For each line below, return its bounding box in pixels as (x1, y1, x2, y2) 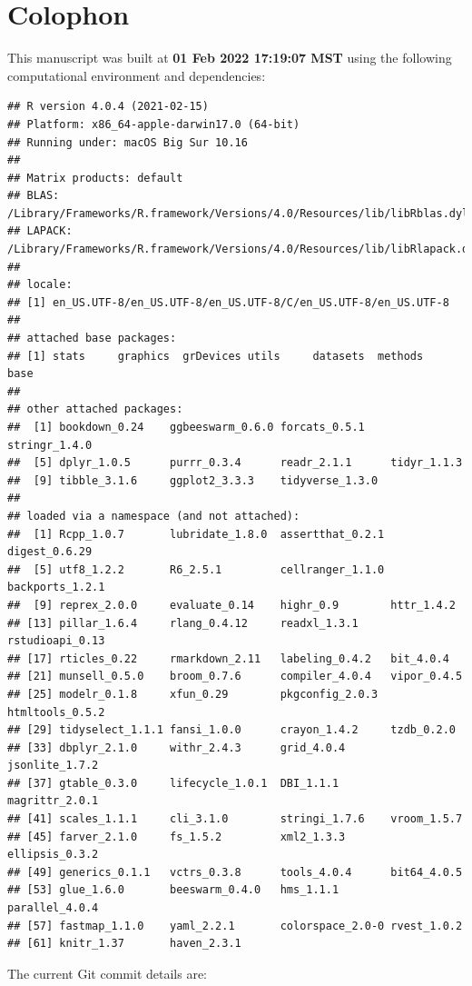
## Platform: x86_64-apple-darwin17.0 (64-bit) (7, 117, 300, 131)
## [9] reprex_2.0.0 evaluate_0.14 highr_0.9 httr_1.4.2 (7, 598, 456, 612)
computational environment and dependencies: (7, 65, 266, 85)
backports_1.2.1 (7, 581, 105, 594)
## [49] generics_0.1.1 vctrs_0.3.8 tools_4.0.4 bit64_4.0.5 (7, 865, 463, 879)
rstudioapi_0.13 (7, 634, 105, 648)
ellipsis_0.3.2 (7, 848, 99, 862)
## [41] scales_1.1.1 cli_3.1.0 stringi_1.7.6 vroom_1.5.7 (7, 812, 463, 826)
